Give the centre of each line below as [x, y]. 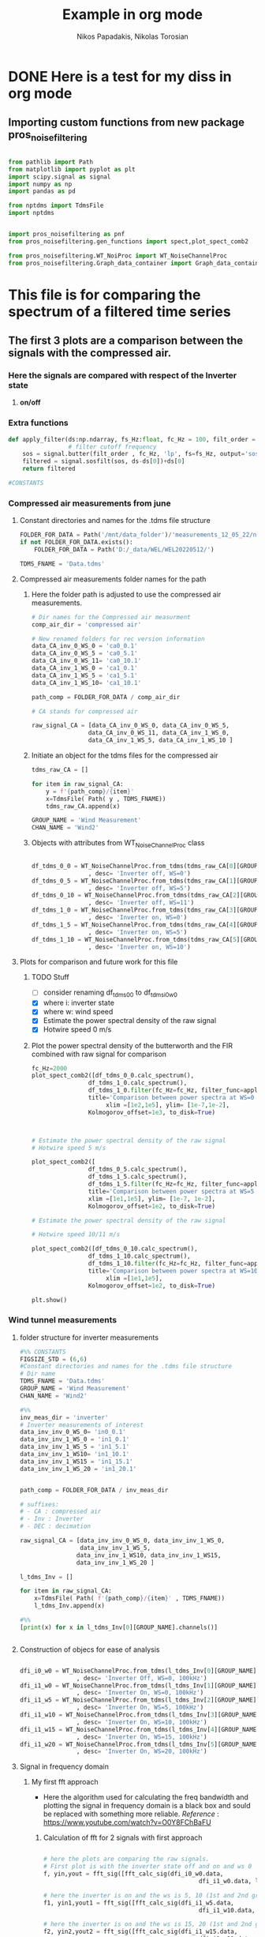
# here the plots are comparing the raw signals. [126, 1859]
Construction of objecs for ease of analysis [90, 1649]
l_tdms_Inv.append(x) [69, 1606]
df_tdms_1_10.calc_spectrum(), [139, 1256]
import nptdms [32, 213]
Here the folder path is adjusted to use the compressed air [126, 594]
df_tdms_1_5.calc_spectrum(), [138, 1177]
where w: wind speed [78, 1012]
